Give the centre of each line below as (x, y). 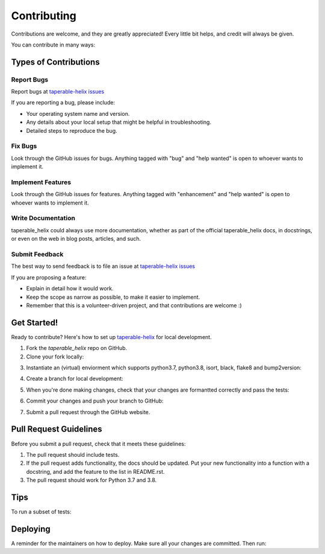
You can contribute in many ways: (53, 45)
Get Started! (35, 323)
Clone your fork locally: (55, 357)
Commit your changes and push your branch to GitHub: (95, 401)
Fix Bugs (24, 146)
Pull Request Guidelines (57, 429)
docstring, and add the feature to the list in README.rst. (95, 471)
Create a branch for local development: (75, 379)
